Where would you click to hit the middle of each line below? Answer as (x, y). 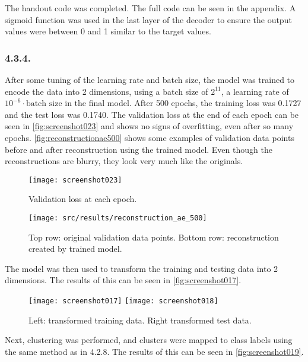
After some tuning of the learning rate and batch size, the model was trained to (150, 79)
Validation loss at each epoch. (83, 199)
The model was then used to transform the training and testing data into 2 (142, 268)
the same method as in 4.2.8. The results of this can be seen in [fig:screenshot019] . (154, 351)
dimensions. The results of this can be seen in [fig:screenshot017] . (123, 280)
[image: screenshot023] (75, 180)
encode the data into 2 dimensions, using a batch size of (107, 91)
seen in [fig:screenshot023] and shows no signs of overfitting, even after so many (149, 126)
